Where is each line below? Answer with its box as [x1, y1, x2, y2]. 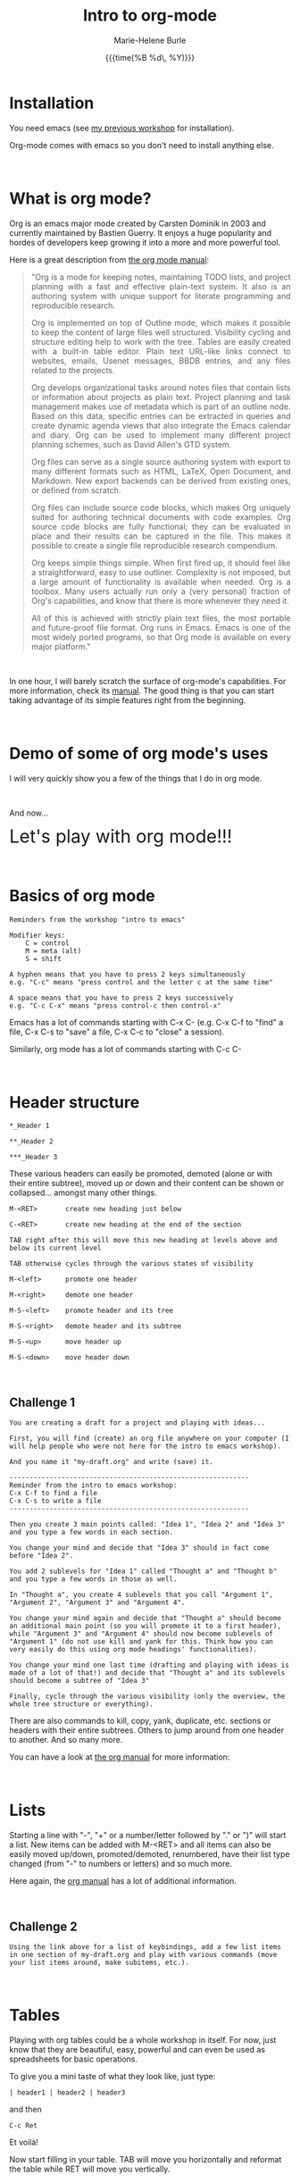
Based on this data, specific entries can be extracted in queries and [30, 410, 291, 421]
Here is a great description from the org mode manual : [9, 254, 210, 264]
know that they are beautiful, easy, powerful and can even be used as [9, 2044, 266, 2054]
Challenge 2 [9, 1919, 78, 1934]
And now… [9, 807, 49, 818]
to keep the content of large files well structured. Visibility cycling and [30, 327, 291, 338]
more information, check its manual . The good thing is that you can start [9, 685, 275, 696]
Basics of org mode [9, 885, 156, 906]
